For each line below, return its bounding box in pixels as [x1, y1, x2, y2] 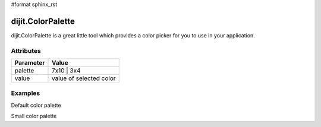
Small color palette [11, 113, 57, 120]
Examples [11, 89, 40, 97]
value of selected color [51, 74, 116, 82]
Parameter [14, 59, 45, 67]
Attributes [11, 46, 41, 55]
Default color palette [11, 101, 62, 109]
